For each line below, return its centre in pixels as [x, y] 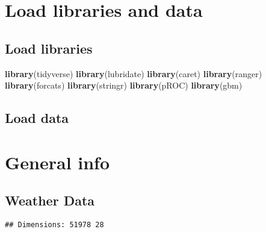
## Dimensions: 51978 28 [54, 225]
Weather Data [50, 200]
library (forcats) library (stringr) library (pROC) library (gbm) [124, 85]
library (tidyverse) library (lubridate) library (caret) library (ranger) [134, 73]
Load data [37, 118]
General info [57, 162]
